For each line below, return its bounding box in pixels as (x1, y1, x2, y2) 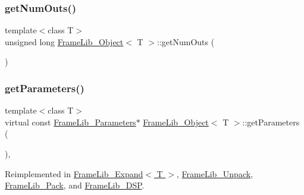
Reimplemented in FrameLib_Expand (5, 167, 143, 180)
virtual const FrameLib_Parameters (5, 115, 136, 128)
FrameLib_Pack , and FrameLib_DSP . (5, 179, 145, 191)
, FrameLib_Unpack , (177, 167, 253, 180)
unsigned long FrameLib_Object (5, 35, 124, 48)
